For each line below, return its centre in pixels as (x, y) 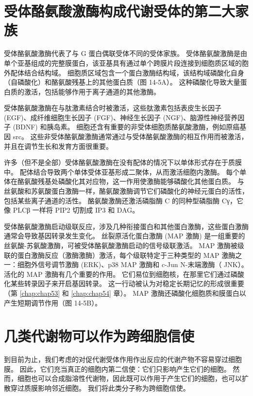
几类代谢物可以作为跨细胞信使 (99, 336)
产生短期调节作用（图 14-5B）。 (53, 302)
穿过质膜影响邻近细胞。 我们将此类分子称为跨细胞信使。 (100, 388)
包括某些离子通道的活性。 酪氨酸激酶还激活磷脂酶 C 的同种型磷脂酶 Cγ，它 (124, 200)
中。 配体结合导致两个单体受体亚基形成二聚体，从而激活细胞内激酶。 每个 (122, 171)
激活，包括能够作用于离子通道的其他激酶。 (92, 91)
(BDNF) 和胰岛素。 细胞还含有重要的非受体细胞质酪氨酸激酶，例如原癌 (126, 127)
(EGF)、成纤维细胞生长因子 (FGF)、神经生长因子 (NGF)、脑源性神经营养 (121, 117)
